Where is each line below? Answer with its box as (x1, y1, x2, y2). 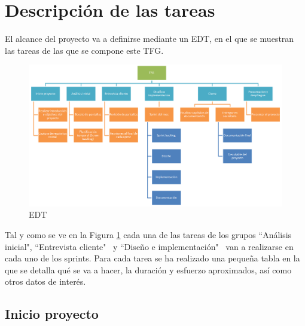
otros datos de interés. (5, 275, 86, 288)
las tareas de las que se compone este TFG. (5, 44, 164, 56)
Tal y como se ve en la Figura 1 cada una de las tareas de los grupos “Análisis (5, 228, 292, 240)
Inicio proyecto (5, 304, 99, 323)
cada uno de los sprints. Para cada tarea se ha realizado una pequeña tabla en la (5, 252, 300, 264)
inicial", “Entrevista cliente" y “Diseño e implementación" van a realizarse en (5, 240, 294, 252)
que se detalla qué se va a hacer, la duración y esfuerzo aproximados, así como (5, 263, 292, 276)
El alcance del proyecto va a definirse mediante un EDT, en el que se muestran (5, 32, 294, 45)
